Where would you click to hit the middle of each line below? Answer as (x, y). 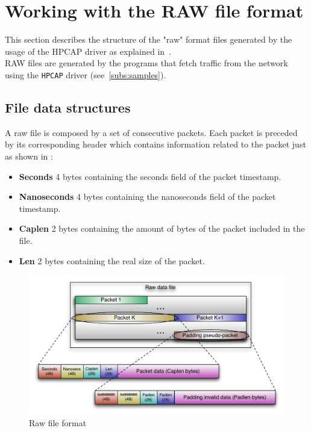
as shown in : (29, 156)
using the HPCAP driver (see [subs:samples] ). (86, 74)
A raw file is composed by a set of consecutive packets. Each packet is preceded (151, 132)
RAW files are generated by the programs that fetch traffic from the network (146, 63)
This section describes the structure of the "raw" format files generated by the (149, 39)
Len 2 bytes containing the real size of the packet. (112, 260)
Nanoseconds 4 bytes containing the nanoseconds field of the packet (147, 197)
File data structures (68, 107)
